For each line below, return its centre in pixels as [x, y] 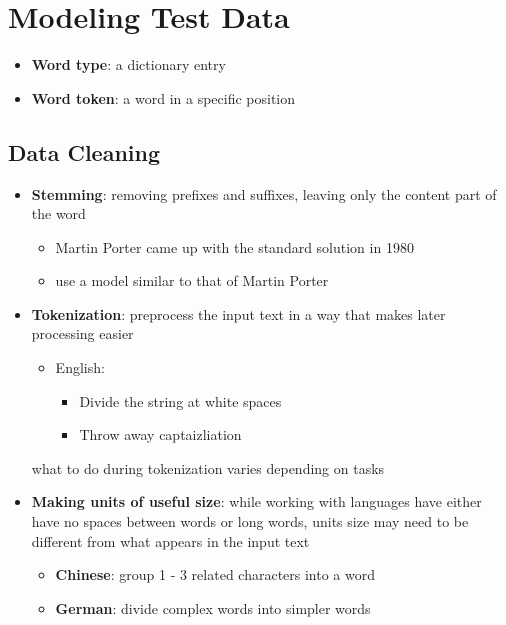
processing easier [82, 333]
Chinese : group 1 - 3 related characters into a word [215, 574]
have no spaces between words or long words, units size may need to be [250, 521]
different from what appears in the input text [170, 540]
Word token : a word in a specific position [163, 97]
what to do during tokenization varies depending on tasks [208, 467]
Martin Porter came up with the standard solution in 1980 [234, 246]
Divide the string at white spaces [180, 400]
